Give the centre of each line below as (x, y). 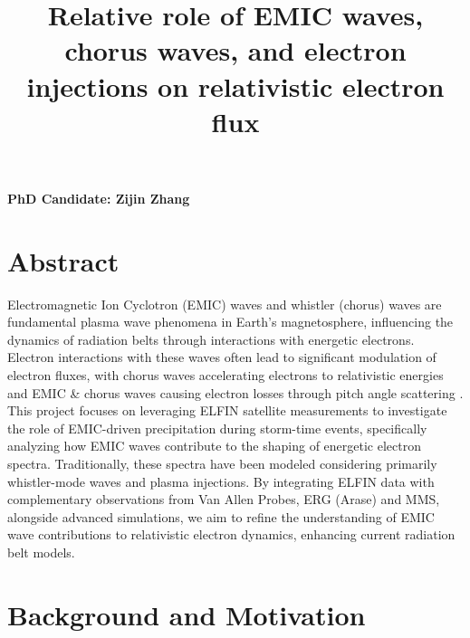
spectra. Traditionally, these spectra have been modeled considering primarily (222, 463)
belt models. (41, 552)
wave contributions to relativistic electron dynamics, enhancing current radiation (231, 534)
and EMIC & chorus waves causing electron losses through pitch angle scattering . (235, 392)
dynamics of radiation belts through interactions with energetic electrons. (211, 339)
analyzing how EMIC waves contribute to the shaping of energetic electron (215, 446)
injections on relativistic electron (235, 86)
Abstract (63, 260)
